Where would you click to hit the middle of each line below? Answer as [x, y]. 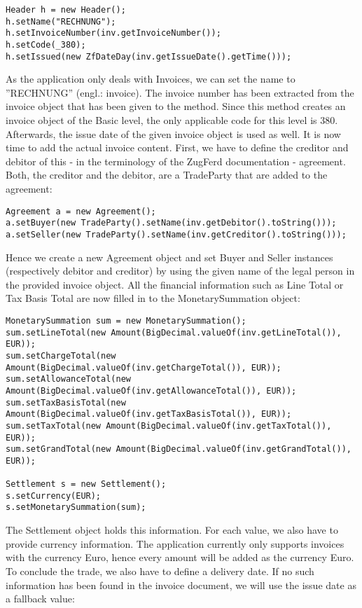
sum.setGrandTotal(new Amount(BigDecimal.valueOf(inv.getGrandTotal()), [179, 449]
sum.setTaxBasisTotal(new [66, 402]
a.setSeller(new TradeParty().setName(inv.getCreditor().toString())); [176, 234]
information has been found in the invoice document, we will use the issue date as [181, 585]
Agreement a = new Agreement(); [81, 211]
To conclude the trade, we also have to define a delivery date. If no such [160, 571]
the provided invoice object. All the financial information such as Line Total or [175, 284]
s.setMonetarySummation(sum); [76, 507]
